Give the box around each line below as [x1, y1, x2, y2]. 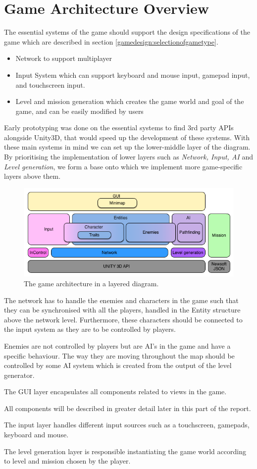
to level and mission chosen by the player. [4, 456, 131, 466]
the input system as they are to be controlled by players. [4, 324, 176, 334]
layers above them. [4, 171, 61, 181]
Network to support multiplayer [15, 53, 112, 63]
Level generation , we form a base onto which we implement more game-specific [4, 161, 243, 171]
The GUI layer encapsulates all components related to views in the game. [4, 386, 227, 397]
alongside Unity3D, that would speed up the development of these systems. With [4, 132, 250, 142]
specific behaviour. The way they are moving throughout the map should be [4, 350, 235, 361]
